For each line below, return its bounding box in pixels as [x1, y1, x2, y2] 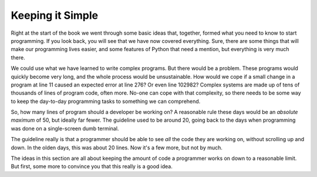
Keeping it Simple [11, 9, 99, 22]
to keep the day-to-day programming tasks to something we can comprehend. [11, 98, 201, 105]
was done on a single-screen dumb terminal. [11, 125, 119, 132]
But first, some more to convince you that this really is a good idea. [11, 163, 173, 170]
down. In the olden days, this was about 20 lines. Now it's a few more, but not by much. [11, 144, 223, 151]
